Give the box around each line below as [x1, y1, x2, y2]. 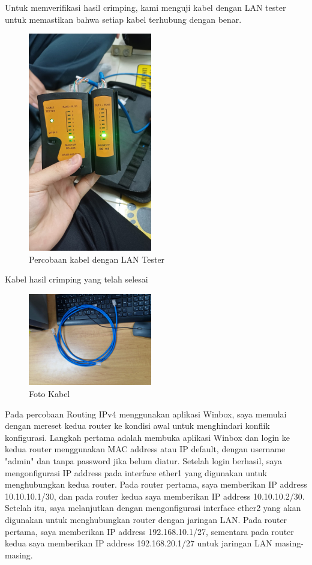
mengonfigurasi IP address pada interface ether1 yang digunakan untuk [5, 466, 267, 479]
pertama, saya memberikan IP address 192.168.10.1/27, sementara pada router [5, 525, 294, 537]
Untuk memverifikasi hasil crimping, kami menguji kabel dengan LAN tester [5, 1, 286, 13]
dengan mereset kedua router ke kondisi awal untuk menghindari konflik [5, 419, 270, 432]
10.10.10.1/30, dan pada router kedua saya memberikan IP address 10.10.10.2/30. [5, 489, 305, 502]
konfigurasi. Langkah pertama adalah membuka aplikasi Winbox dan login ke [5, 431, 290, 443]
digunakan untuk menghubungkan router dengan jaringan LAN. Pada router [5, 513, 287, 525]
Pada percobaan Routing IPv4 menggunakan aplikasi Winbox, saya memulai [5, 407, 287, 420]
